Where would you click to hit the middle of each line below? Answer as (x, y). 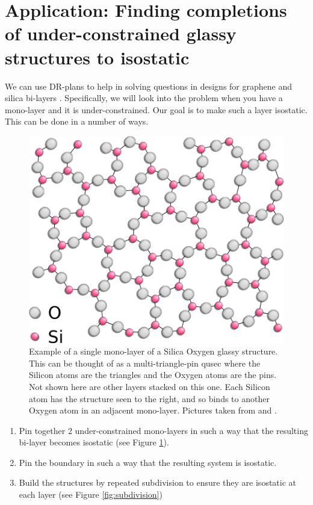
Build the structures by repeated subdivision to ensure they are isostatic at (158, 482)
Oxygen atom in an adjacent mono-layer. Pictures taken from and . (153, 410)
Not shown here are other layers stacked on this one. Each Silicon (150, 386)
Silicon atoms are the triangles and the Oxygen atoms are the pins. (153, 375)
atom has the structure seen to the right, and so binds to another (149, 398)
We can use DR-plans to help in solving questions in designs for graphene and (149, 86)
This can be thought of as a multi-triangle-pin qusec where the (145, 363)
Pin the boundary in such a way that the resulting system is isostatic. (148, 462)
